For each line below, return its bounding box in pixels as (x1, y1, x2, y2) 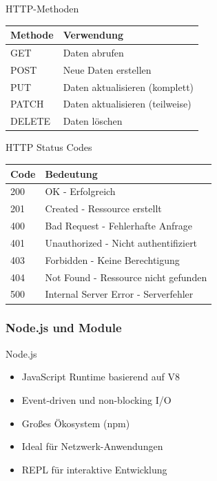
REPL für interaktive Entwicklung (21, 462, 167, 476)
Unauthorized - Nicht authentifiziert (45, 235, 198, 249)
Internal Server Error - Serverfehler (45, 287, 194, 301)
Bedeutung (45, 166, 98, 181)
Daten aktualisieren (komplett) (63, 79, 194, 94)
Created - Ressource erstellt (45, 201, 162, 216)
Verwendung (63, 28, 123, 42)
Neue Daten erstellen (63, 62, 152, 76)
